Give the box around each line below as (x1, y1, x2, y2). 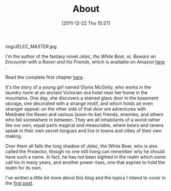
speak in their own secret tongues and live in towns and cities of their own (5, 128, 162, 134)
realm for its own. (5, 164, 42, 171)
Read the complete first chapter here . (5, 74, 85, 80)
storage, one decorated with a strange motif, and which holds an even (5, 100, 153, 107)
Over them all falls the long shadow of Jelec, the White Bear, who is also (5, 143, 158, 149)
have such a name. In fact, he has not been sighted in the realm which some (5, 154, 166, 160)
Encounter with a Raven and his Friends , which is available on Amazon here (5, 58, 165, 65)
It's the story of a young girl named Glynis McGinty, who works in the (5, 84, 152, 90)
